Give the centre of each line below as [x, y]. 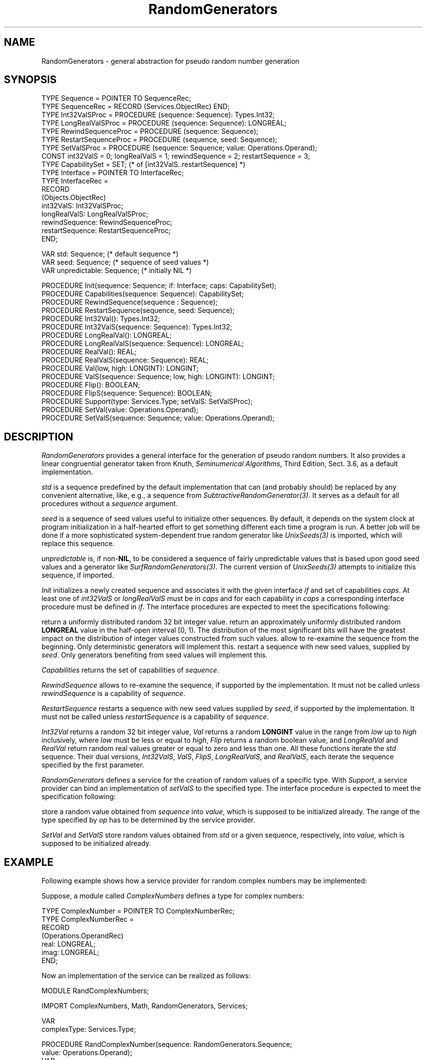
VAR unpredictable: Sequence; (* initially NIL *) [117, 271]
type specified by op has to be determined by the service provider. [148, 820]
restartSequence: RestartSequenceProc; [106, 231]
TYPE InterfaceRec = [75, 181]
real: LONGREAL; [69, 944]
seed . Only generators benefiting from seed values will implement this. [155, 655]
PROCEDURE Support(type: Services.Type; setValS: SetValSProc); [147, 402]
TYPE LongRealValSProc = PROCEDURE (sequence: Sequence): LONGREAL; [164, 123]
